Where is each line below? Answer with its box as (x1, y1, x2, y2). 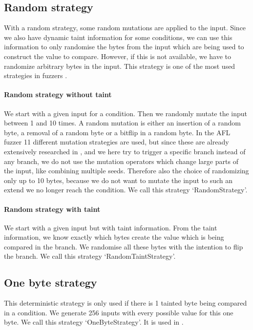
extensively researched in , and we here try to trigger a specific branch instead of (4, 146, 246, 156)
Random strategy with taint (4, 204, 101, 214)
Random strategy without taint (4, 89, 112, 100)
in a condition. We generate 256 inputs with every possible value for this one (4, 307, 233, 317)
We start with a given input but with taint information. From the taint (4, 222, 217, 232)
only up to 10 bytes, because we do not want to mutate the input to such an (4, 175, 233, 185)
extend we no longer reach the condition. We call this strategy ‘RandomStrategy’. (4, 185, 248, 195)
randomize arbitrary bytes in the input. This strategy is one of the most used (4, 61, 235, 71)
